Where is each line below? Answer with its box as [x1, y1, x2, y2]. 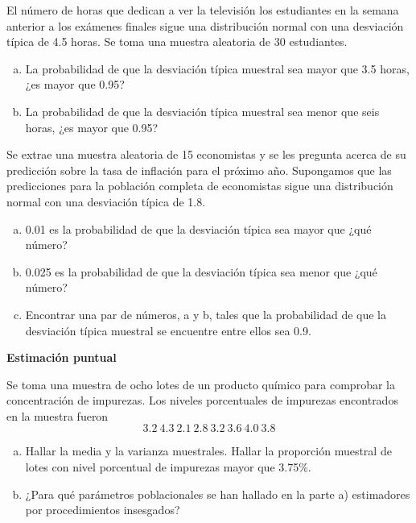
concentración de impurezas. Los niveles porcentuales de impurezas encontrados [6, 392, 398, 409]
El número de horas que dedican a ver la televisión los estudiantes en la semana [6, 2, 399, 18]
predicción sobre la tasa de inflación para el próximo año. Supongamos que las [6, 161, 392, 178]
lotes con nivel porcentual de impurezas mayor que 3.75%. [25, 459, 311, 475]
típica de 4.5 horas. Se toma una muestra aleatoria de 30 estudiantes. [6, 33, 348, 50]
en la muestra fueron [6, 407, 109, 424]
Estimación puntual [6, 349, 117, 366]
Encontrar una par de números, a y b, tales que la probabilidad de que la [25, 305, 386, 322]
